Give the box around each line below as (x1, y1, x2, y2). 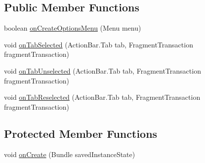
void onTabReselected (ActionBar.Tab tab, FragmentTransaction (4, 92, 201, 102)
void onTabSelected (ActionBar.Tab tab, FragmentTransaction (4, 39, 193, 49)
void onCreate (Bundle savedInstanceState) (4, 149, 135, 159)
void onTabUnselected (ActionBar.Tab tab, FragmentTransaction (4, 65, 201, 76)
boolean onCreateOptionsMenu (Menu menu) (4, 23, 141, 33)
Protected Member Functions (4, 125, 158, 141)
